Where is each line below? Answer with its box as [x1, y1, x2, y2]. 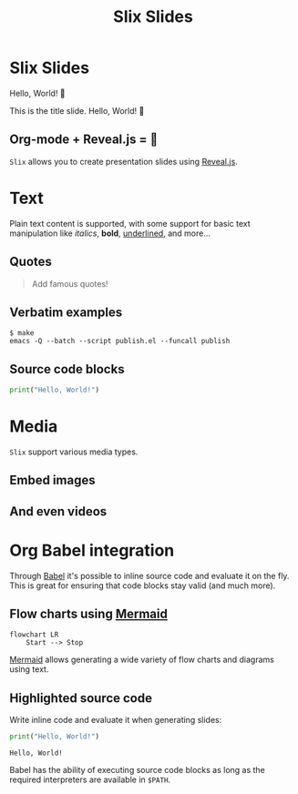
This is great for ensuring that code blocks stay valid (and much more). [9, 580, 276, 591]
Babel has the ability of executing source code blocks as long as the [9, 765, 266, 776]
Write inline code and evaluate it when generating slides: [9, 715, 222, 726]
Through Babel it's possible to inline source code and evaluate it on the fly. [9, 570, 290, 581]
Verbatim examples [9, 304, 123, 320]
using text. [9, 664, 49, 675]
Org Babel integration [9, 540, 175, 561]
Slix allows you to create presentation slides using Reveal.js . [9, 156, 239, 167]
